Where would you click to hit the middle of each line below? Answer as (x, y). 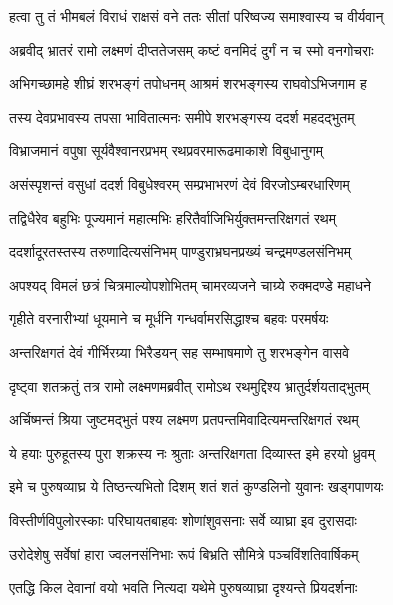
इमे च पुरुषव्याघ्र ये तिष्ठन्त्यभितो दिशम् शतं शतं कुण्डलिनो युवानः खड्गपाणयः (196, 486)
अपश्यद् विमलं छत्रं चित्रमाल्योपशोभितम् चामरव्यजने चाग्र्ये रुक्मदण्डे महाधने (190, 284)
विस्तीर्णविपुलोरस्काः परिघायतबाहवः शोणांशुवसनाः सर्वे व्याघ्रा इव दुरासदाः (183, 519)
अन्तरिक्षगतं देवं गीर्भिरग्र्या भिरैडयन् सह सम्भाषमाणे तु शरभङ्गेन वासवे (179, 351)
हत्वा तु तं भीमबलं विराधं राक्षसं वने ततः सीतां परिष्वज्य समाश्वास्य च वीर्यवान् (196, 16)
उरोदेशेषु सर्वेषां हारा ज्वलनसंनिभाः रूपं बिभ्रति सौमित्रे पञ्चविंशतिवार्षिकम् (184, 553)
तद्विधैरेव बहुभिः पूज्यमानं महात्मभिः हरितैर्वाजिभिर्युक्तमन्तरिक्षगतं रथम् (172, 217)
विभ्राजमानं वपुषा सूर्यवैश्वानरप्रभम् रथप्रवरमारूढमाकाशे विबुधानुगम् (166, 150)
